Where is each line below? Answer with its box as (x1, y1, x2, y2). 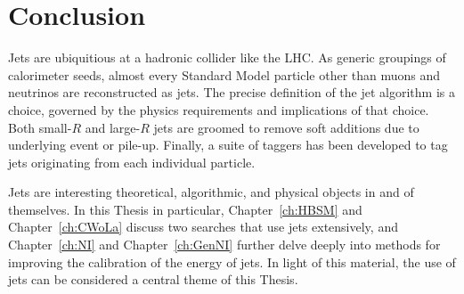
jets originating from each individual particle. (8, 152, 256, 171)
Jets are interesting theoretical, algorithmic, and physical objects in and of (8, 183, 414, 201)
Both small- (8, 118, 72, 136)
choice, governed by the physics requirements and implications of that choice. (8, 100, 429, 118)
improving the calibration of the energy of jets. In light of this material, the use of (8, 252, 456, 271)
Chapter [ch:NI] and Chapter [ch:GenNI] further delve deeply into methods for (8, 235, 441, 254)
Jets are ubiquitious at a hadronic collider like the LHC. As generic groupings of (8, 48, 446, 67)
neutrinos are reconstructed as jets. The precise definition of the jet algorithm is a (8, 83, 455, 102)
